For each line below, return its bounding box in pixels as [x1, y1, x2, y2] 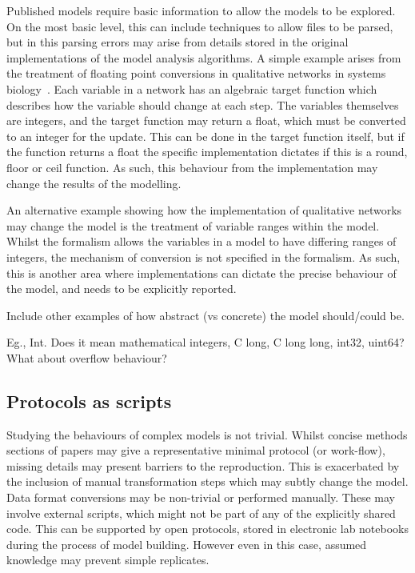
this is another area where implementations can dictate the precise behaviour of [6, 264, 397, 281]
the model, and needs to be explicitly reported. [6, 280, 237, 297]
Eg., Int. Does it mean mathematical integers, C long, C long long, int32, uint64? [6, 334, 405, 351]
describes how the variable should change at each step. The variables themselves [6, 96, 399, 113]
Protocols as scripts [6, 388, 172, 413]
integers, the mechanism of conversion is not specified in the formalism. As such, [6, 248, 401, 265]
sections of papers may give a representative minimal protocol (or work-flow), [6, 442, 385, 459]
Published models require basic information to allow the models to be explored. [6, 2, 396, 18]
